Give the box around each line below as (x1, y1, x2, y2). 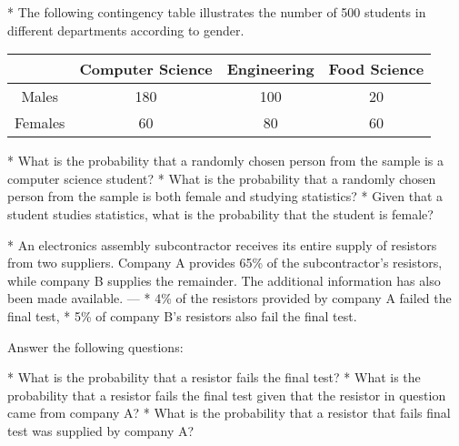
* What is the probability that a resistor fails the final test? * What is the (7, 368, 421, 387)
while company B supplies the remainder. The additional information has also (7, 270, 441, 289)
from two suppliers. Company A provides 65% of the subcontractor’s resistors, (7, 253, 443, 272)
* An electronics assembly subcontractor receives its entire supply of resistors (7, 235, 437, 254)
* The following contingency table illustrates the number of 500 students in (7, 3, 426, 21)
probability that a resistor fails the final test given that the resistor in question (7, 385, 446, 404)
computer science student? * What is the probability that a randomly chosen (7, 168, 436, 188)
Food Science (328, 58, 424, 80)
